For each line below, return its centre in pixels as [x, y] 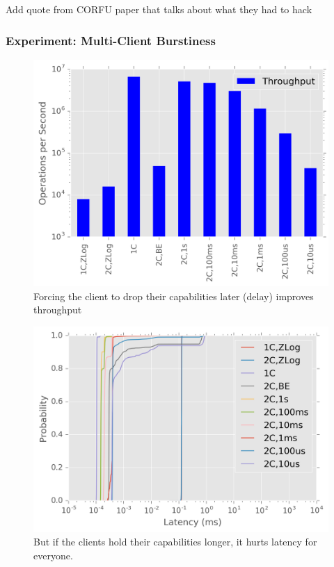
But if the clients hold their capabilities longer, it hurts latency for [175, 542]
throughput [58, 310]
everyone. [53, 555]
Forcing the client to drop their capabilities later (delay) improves [174, 296]
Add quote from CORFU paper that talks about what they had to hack [159, 9]
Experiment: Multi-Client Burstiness [111, 40]
